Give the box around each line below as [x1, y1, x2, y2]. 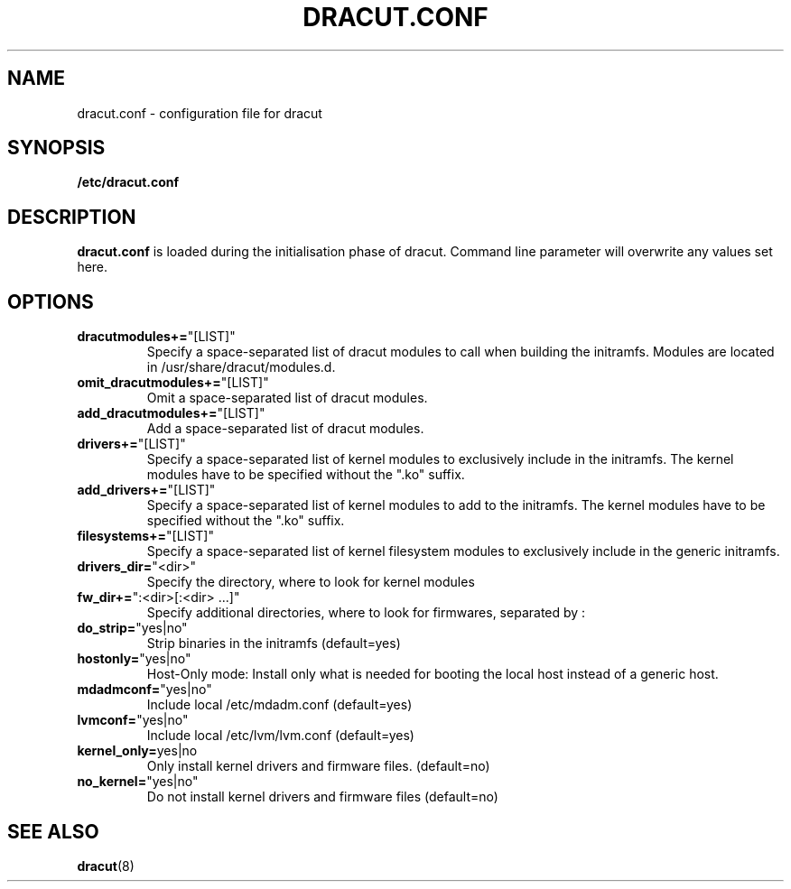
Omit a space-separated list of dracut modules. [146, 390, 428, 406]
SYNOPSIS [7, 136, 106, 160]
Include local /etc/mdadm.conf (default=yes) [146, 697, 413, 713]
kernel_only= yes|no [77, 743, 198, 759]
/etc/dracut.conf [77, 174, 180, 190]
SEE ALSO [7, 820, 99, 843]
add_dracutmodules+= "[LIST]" [77, 405, 265, 421]
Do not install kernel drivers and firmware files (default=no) [146, 789, 498, 805]
